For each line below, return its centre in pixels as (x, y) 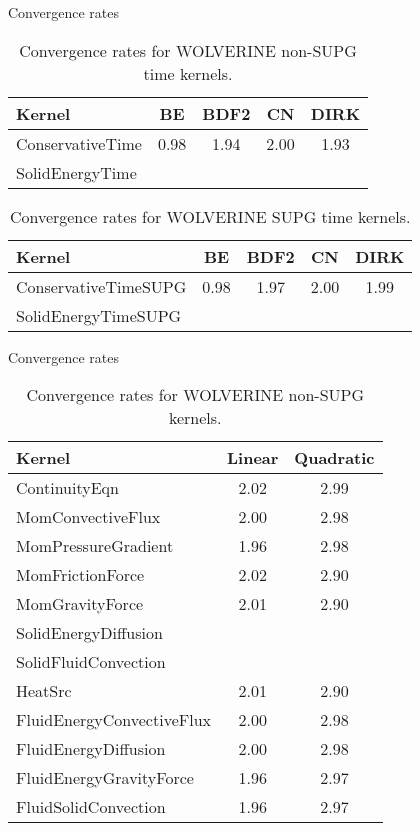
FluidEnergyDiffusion (91, 749)
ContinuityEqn (67, 488)
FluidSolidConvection (91, 807)
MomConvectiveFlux (88, 517)
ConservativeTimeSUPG (101, 286)
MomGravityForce (80, 604)
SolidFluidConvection (91, 662)
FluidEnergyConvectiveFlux (113, 720)
